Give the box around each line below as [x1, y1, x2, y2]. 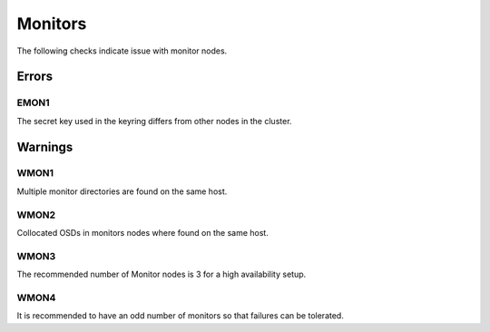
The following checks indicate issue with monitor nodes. [16, 45, 228, 56]
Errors [16, 69, 54, 84]
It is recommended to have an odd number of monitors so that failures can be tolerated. [16, 310, 344, 321]
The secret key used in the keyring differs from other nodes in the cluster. [16, 115, 292, 126]
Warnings [16, 139, 73, 154]
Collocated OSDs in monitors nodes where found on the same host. [16, 228, 269, 238]
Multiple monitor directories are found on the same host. [16, 186, 228, 197]
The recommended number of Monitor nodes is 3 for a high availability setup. [16, 269, 307, 280]
